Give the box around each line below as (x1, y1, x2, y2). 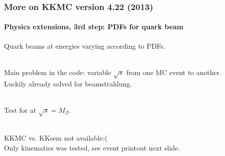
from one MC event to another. (126, 67, 222, 77)
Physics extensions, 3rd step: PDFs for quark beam (4, 21, 184, 32)
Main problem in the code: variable (4, 67, 112, 77)
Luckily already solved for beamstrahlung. (4, 78, 132, 88)
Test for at (4, 104, 36, 115)
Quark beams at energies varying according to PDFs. (4, 40, 166, 51)
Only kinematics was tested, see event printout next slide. (4, 142, 180, 153)
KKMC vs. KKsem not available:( (4, 133, 108, 143)
